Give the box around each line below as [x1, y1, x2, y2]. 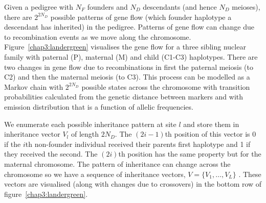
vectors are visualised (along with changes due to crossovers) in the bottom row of [4, 179, 262, 189]
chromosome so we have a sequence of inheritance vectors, [4, 168, 186, 179]
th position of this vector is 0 [165, 129, 256, 139]
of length [71, 129, 99, 139]
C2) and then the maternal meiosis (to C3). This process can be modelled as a [4, 71, 250, 82]
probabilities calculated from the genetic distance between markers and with [4, 91, 243, 102]
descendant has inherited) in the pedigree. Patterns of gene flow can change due [4, 21, 254, 32]
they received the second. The [4, 148, 98, 159]
